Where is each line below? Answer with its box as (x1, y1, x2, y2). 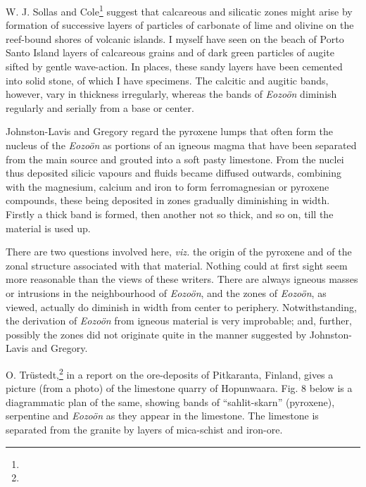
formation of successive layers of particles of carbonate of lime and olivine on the (6, 18, 354, 32)
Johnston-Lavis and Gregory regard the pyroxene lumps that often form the (6, 124, 333, 139)
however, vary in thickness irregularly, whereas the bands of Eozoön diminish (6, 87, 337, 101)
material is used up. (6, 220, 91, 235)
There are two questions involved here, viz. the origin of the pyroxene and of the (6, 244, 352, 259)
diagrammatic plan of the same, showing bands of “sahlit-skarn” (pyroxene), (6, 394, 335, 409)
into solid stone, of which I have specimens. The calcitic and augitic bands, (6, 72, 329, 87)
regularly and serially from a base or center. (6, 100, 194, 115)
